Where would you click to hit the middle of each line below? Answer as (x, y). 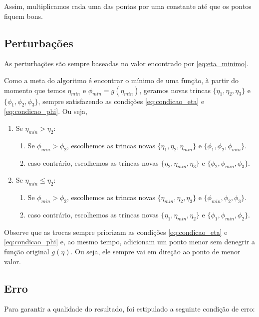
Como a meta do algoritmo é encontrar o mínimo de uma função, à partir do (121, 80)
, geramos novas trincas (175, 90)
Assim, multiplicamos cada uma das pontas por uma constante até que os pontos (128, 6)
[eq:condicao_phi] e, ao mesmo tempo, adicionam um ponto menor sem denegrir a (130, 242)
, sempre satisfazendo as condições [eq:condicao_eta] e (121, 101)
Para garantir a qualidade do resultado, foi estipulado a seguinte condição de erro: (129, 309)
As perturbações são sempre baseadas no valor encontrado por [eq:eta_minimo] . (126, 63)
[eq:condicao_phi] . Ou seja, (46, 111)
